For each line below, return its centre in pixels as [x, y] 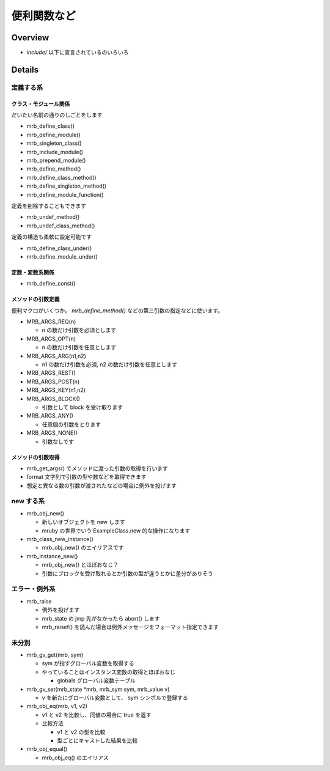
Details [25, 69]
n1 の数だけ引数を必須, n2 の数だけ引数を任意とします [110, 364]
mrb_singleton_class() [54, 143]
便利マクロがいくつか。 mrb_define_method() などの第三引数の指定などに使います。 [117, 310]
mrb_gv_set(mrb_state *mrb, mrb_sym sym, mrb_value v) [98, 689]
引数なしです [58, 441]
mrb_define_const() [51, 284]
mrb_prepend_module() [56, 160]
